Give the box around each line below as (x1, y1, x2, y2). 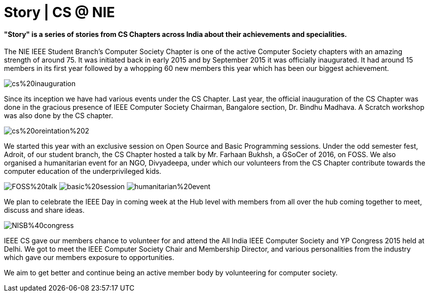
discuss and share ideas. (4, 206, 85, 215)
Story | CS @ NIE (4, 4, 115, 21)
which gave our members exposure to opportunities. (4, 253, 174, 262)
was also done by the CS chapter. (4, 111, 113, 120)
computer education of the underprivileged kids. (4, 167, 161, 176)
